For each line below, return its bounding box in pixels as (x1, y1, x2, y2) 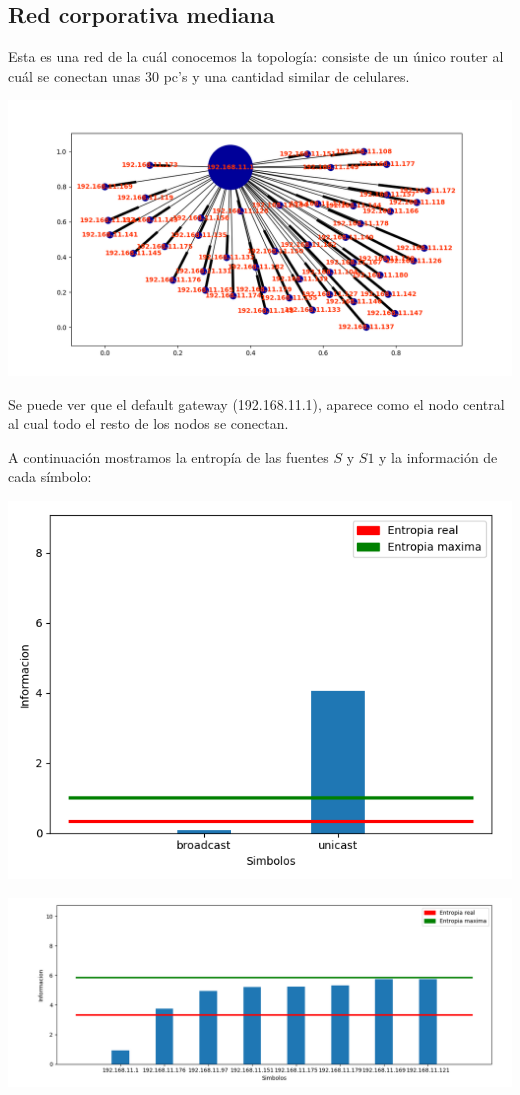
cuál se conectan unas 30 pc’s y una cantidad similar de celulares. (8, 65, 410, 86)
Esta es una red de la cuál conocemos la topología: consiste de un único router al (8, 46, 504, 67)
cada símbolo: (8, 466, 92, 487)
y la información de (379, 446, 498, 467)
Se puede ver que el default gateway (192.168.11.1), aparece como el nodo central (8, 393, 505, 414)
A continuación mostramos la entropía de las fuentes (8, 446, 329, 467)
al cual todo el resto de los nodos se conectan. (8, 413, 289, 434)
